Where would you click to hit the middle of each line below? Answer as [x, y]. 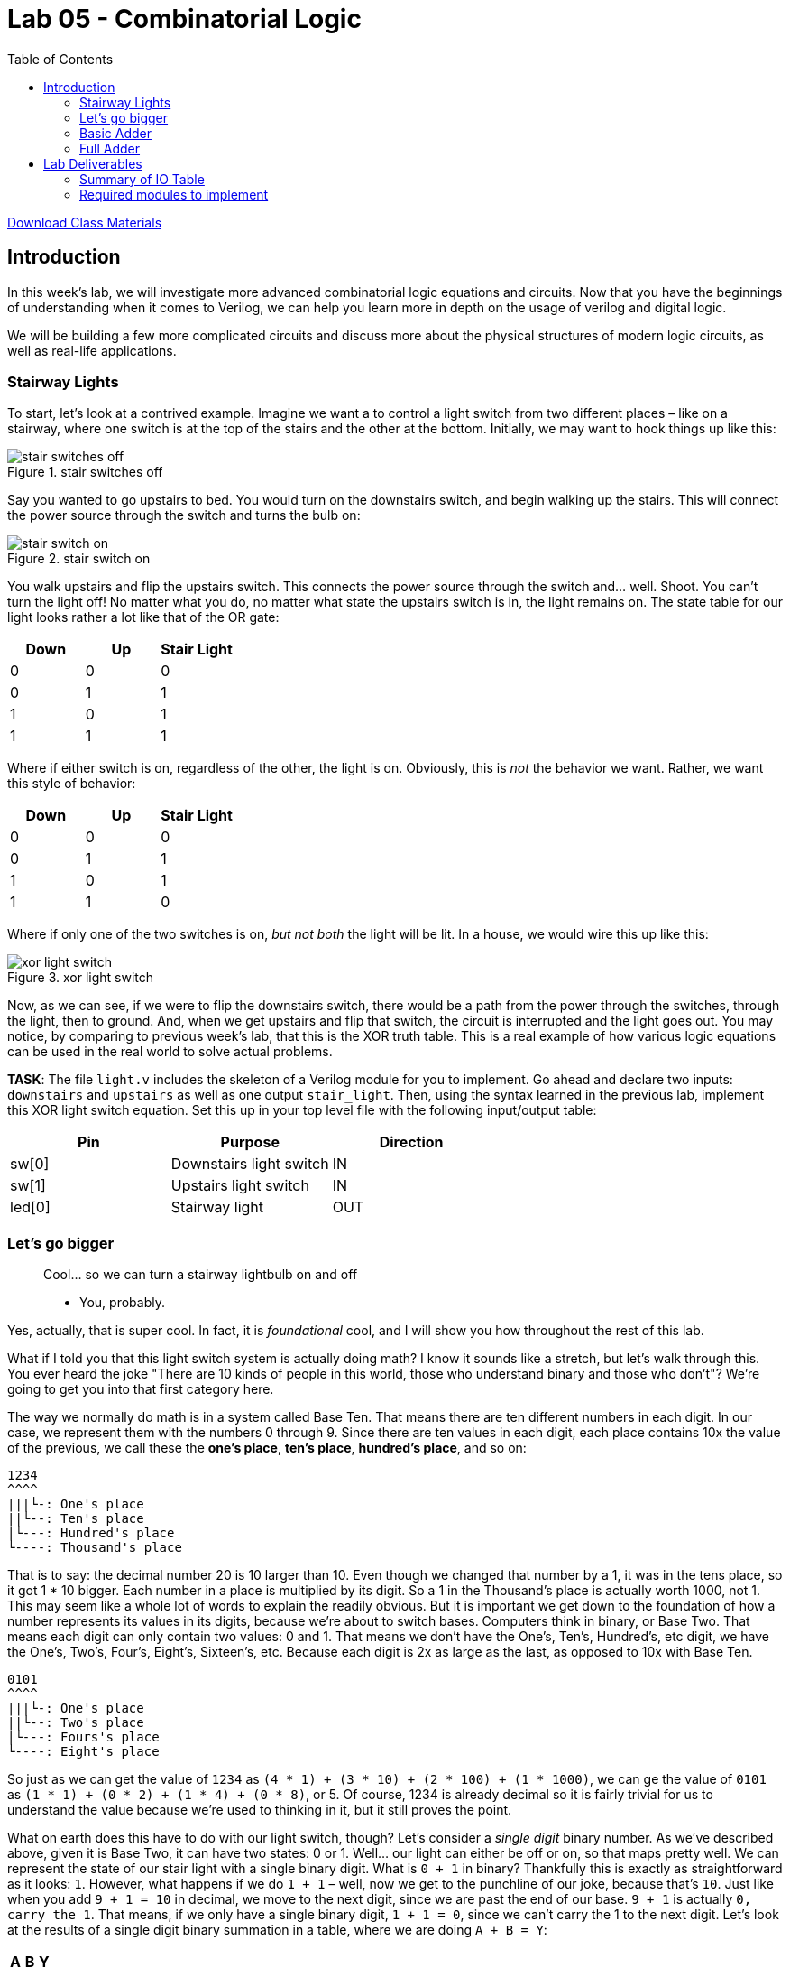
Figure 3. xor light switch [81, 978]
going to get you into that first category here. [141, 1389]
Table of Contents [60, 59]
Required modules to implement [174, 194]
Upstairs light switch [240, 1186]
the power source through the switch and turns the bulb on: [184, 515]
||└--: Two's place [76, 1723]
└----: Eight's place [83, 1752]
